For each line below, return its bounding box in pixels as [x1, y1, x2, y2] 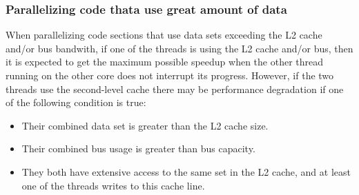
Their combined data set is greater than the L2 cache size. [21, 118, 269, 132]
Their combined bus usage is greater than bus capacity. [21, 141, 255, 156]
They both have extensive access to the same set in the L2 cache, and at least [21, 164, 351, 178]
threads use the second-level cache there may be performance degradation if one [6, 81, 344, 96]
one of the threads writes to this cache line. [21, 178, 205, 192]
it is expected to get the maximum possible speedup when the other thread [6, 54, 324, 69]
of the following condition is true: [6, 95, 146, 110]
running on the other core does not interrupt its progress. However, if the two [6, 68, 334, 82]
